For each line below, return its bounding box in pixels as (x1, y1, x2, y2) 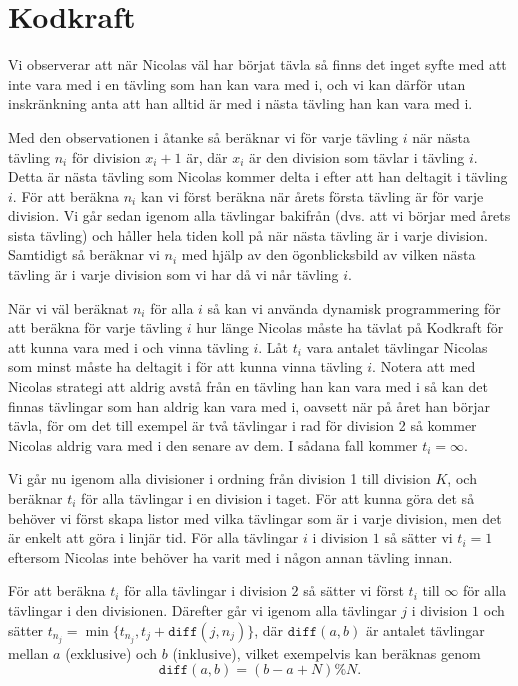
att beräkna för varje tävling (8, 317, 182, 338)
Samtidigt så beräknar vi (8, 244, 160, 265)
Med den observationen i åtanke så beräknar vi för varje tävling (8, 126, 399, 147)
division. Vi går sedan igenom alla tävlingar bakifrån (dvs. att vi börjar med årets (8, 205, 511, 226)
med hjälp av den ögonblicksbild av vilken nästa (181, 244, 476, 265)
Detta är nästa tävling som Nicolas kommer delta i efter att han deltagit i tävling (8, 166, 508, 187)
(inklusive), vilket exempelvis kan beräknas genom (172, 642, 481, 663)
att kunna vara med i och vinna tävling (8, 336, 249, 357)
